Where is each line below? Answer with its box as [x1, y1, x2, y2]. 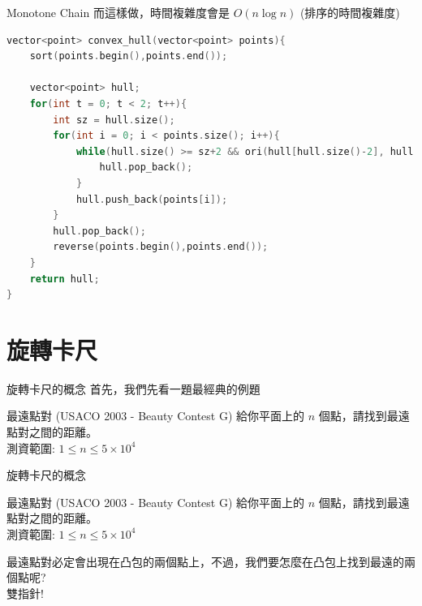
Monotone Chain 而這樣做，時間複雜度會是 [6, 4, 230, 20]
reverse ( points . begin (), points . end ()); [53, 241, 269, 253]
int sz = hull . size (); [53, 114, 175, 126]
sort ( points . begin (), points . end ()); [29, 50, 228, 62]
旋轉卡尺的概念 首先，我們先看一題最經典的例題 [6, 380, 261, 397]
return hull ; [29, 273, 100, 285]
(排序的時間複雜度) [299, 4, 400, 20]
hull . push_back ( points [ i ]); [75, 193, 228, 205]
